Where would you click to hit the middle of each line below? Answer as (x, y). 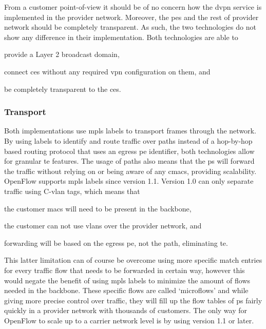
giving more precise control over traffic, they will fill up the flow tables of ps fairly (133, 300)
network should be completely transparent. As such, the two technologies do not (130, 27)
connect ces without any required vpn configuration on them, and (107, 71)
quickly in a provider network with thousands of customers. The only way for (126, 310)
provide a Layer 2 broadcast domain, (62, 54)
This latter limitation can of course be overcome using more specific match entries (133, 260)
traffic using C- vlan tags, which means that (72, 191)
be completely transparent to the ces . (63, 89)
